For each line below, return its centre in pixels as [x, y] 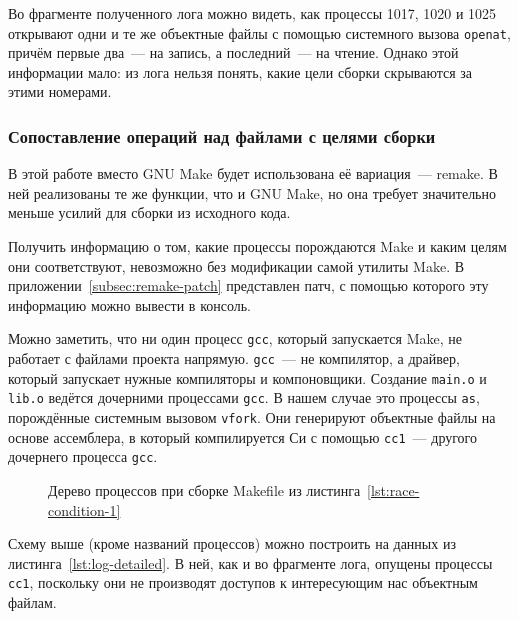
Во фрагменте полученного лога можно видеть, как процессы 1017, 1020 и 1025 [252, 13]
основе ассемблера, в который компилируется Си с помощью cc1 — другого [242, 436]
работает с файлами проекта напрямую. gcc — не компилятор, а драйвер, [234, 358]
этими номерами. [60, 91]
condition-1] [84, 509]
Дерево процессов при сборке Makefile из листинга [204, 490]
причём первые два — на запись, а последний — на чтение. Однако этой [233, 52]
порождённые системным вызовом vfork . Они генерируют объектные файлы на [252, 417]
